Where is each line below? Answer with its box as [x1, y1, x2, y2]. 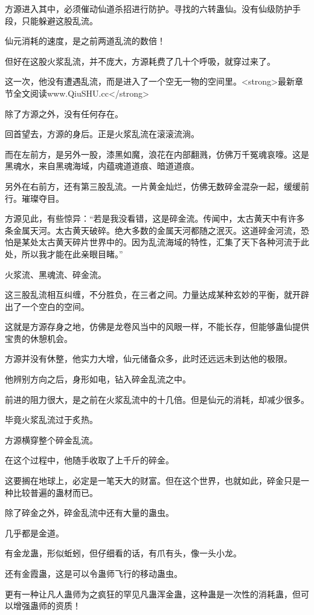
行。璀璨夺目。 [5, 192, 64, 204]
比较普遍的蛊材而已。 [13, 486, 98, 498]
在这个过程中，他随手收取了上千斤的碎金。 [5, 454, 174, 466]
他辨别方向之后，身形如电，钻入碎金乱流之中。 [5, 373, 191, 385]
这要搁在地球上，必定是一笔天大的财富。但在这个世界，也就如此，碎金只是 [5, 474, 301, 487]
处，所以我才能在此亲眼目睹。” [5, 247, 123, 260]
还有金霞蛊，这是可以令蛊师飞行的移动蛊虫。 [5, 567, 182, 579]
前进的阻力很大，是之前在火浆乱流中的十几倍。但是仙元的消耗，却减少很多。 [5, 393, 309, 405]
